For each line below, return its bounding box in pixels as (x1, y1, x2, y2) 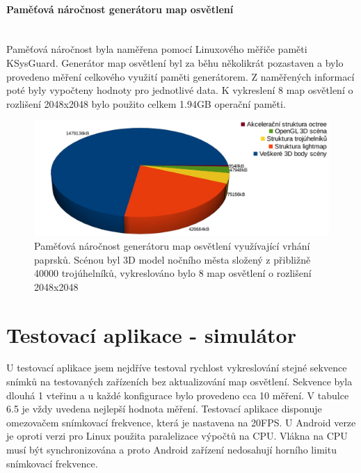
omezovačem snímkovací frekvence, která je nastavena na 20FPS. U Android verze (6, 415, 356, 429)
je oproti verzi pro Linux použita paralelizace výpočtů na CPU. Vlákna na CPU (6, 428, 348, 443)
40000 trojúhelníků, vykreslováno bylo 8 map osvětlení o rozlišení (34, 266, 312, 280)
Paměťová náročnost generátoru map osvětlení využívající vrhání (34, 238, 310, 252)
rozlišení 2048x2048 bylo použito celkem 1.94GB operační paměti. (6, 96, 286, 111)
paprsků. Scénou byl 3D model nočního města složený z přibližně (34, 252, 311, 266)
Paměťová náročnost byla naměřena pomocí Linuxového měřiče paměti (6, 42, 307, 56)
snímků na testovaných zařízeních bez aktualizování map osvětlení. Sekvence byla (6, 374, 353, 389)
